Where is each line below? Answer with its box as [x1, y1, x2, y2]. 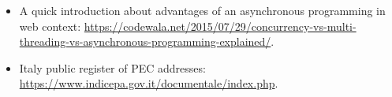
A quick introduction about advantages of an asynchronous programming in [19, 2, 386, 18]
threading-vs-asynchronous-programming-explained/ [19, 33, 271, 50]
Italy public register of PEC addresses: [19, 59, 206, 76]
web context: [19, 17, 81, 34]
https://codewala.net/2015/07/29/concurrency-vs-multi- [84, 17, 357, 34]
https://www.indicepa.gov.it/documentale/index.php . [19, 75, 278, 91]
